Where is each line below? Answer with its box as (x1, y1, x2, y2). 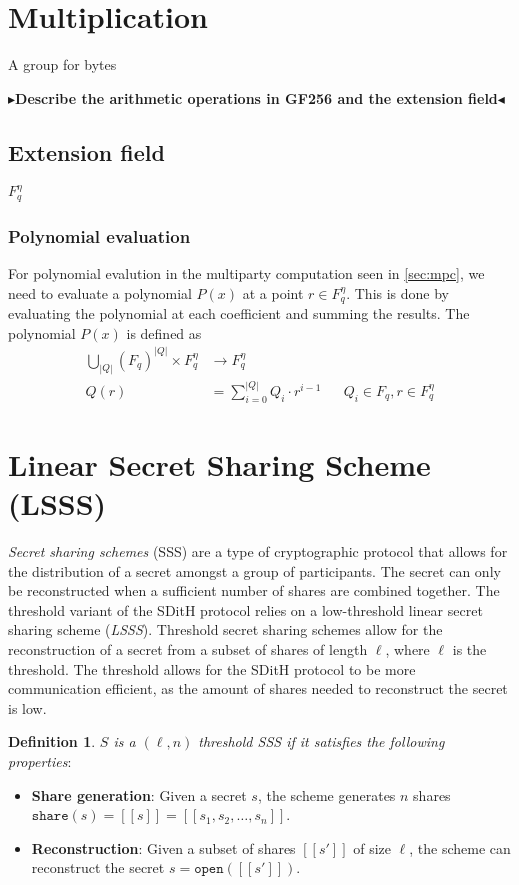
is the (452, 639, 487, 660)
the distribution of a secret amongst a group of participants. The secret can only (8, 560, 501, 581)
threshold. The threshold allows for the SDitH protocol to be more (8, 658, 416, 679)
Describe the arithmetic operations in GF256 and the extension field (15, 87, 498, 108)
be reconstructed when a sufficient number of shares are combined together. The (8, 580, 500, 601)
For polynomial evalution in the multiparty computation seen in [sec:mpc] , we (8, 262, 485, 283)
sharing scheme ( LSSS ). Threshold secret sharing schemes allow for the (8, 619, 443, 640)
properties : (8, 751, 72, 772)
